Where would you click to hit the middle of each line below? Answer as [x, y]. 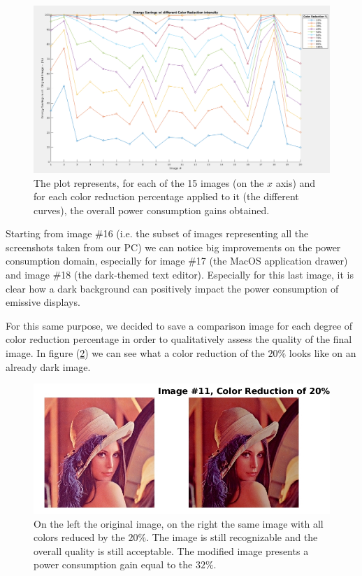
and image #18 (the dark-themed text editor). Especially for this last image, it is [180, 275]
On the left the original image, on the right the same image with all [179, 523]
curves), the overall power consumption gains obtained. [152, 210]
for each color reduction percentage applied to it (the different [166, 196]
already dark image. [48, 366]
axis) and [296, 182]
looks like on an [323, 353]
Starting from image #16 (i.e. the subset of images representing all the [157, 233]
